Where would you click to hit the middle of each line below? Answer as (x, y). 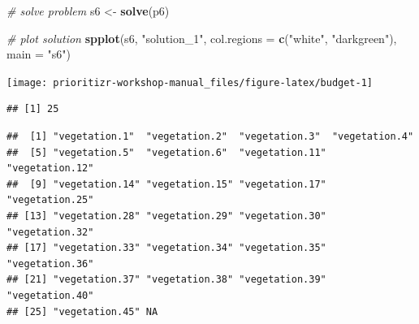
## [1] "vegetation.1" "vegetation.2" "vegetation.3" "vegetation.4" (210, 137)
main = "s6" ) (39, 54)
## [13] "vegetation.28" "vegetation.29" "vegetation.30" (166, 216)
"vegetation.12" (50, 168)
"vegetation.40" (50, 295)
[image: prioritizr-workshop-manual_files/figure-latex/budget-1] (190, 82)
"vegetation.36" (50, 264)
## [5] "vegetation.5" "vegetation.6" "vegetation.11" (166, 152)
